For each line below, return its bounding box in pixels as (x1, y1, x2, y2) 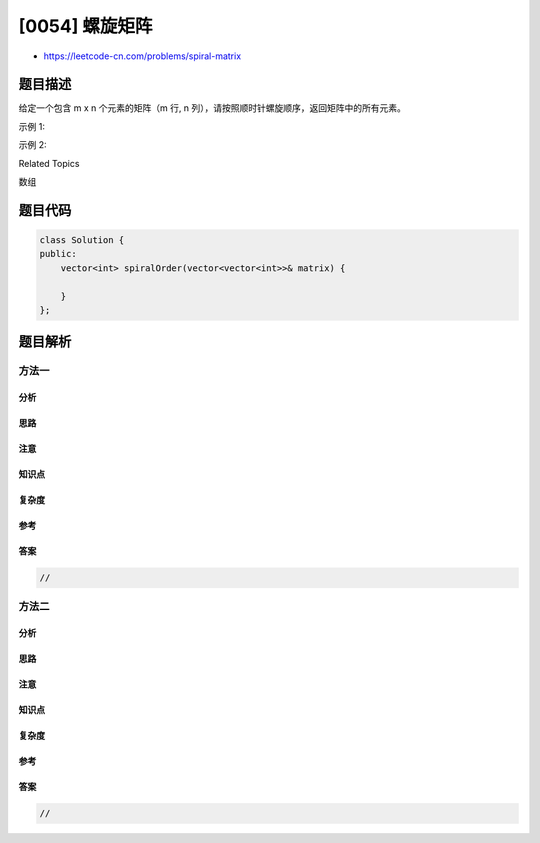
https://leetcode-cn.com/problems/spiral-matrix (43, 50, 242, 62)
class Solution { (39, 235, 125, 246)
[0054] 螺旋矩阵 (18, 15, 153, 37)
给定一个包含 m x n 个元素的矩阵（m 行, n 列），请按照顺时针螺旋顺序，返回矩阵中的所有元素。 (18, 102, 407, 114)
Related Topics (18, 157, 80, 169)
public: (39, 248, 77, 260)
